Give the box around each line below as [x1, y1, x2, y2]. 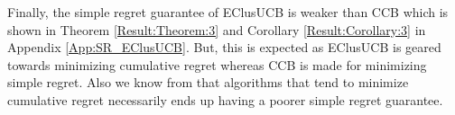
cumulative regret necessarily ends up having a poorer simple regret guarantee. [7, 90, 443, 109]
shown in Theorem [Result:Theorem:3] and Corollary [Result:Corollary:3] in [7, 20, 426, 39]
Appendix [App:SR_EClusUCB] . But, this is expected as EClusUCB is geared [7, 38, 441, 57]
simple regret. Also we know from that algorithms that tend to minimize [7, 73, 409, 92]
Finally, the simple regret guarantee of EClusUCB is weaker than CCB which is [7, 3, 449, 21]
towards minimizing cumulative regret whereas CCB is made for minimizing [7, 55, 427, 74]
